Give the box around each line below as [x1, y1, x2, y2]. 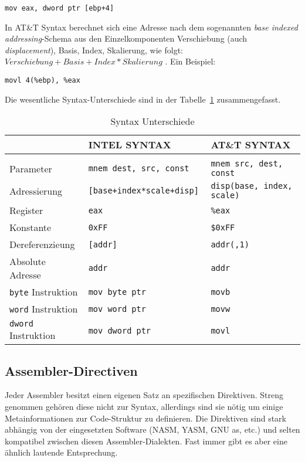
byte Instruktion [9, 285, 78, 299]
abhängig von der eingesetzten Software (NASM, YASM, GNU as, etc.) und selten [5, 423, 300, 436]
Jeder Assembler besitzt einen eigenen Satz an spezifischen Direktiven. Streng [5, 389, 283, 401]
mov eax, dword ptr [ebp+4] [5, 4, 114, 12]
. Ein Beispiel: [165, 55, 216, 67]
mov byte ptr [88, 287, 146, 297]
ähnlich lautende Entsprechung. [5, 446, 118, 458]
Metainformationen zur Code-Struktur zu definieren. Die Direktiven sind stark [5, 412, 286, 424]
